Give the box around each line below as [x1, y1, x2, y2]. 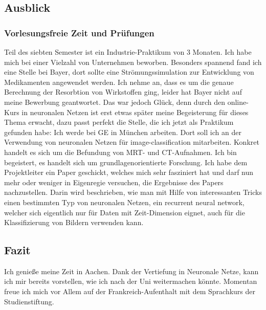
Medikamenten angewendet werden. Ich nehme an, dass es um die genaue [4, 76, 234, 87]
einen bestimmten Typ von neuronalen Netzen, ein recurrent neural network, [4, 196, 245, 207]
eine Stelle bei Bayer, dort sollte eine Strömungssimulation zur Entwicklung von [4, 67, 254, 77]
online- [227, 96, 249, 107]
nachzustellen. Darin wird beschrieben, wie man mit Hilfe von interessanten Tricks [4, 187, 262, 197]
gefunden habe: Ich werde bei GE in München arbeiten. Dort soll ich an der [4, 126, 241, 137]
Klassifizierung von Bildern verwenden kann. [4, 217, 144, 228]
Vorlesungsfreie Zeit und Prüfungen [4, 26, 154, 39]
